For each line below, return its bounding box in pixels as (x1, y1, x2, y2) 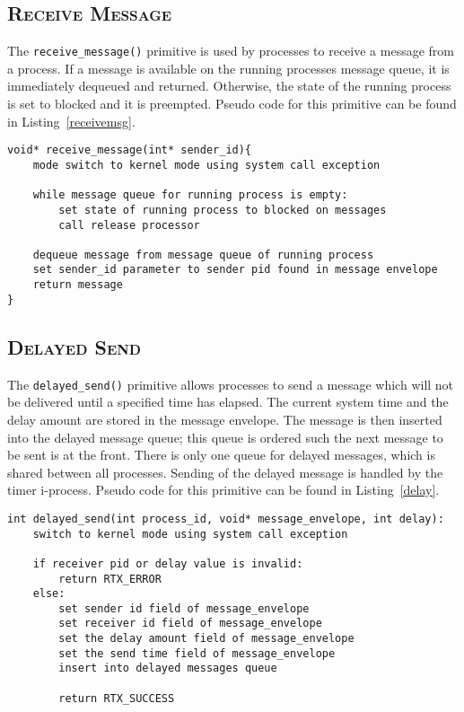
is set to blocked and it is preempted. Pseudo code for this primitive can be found (7, 94, 457, 113)
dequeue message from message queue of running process (32, 248, 374, 261)
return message (32, 278, 123, 292)
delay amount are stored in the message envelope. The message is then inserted (7, 409, 442, 428)
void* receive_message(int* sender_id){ (7, 144, 252, 157)
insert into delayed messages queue (58, 662, 277, 675)
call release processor (58, 218, 200, 232)
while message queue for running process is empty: (32, 189, 348, 202)
